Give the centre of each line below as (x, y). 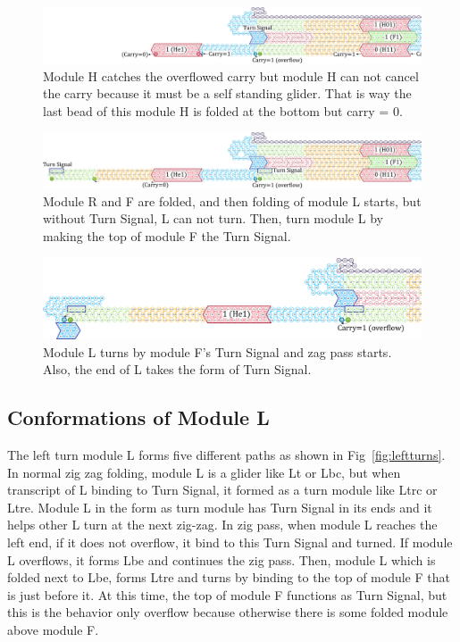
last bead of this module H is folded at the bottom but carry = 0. (223, 110)
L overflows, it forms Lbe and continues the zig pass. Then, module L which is (222, 559)
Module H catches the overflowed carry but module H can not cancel (231, 75)
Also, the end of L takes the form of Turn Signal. (177, 369)
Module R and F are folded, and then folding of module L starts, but (232, 200)
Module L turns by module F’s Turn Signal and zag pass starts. (217, 351)
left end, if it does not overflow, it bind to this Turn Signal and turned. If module (230, 542)
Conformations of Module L (138, 417)
